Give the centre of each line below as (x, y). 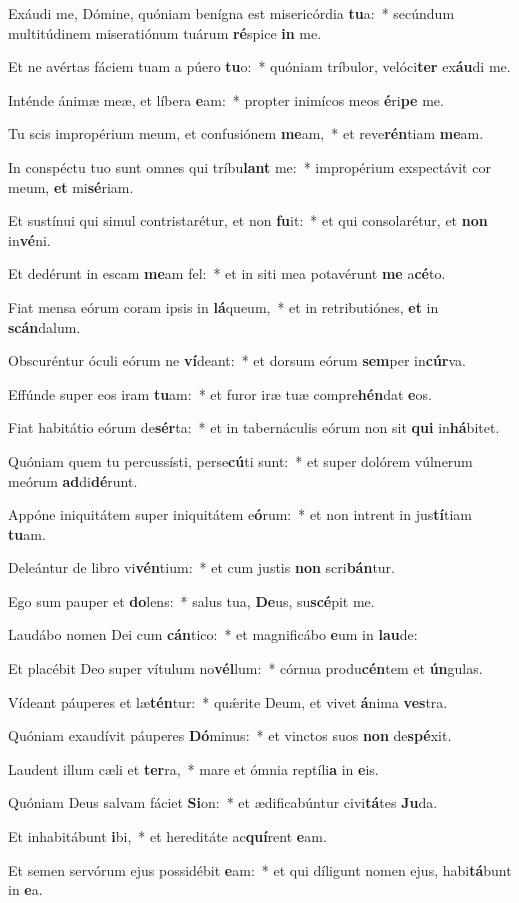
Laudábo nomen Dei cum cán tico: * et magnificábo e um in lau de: (213, 634)
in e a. (25, 889)
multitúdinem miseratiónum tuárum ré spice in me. (165, 32)
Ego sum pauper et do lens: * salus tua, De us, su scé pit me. (191, 600)
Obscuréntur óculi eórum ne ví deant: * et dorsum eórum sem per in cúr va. (237, 360)
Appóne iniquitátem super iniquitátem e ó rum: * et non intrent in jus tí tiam (240, 514)
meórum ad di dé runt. (73, 480)
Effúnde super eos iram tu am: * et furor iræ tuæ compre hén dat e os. (220, 393)
